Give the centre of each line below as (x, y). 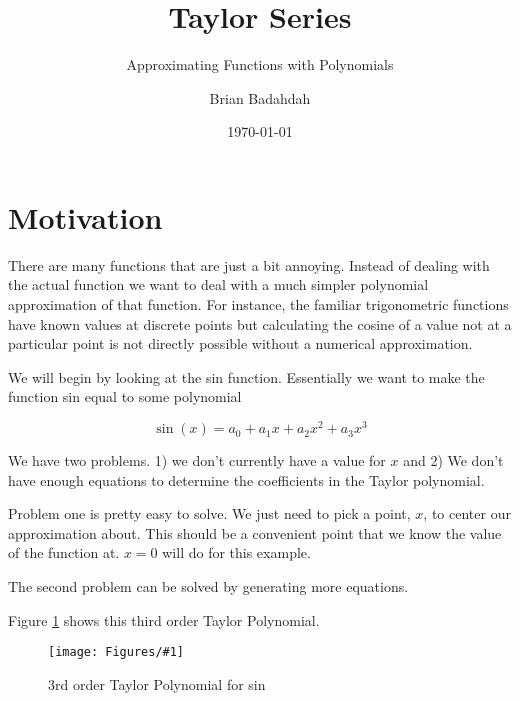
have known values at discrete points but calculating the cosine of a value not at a (260, 323)
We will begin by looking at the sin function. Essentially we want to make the (246, 376)
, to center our (467, 513)
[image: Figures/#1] (116, 652)
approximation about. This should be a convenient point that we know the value (255, 532)
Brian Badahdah (260, 97)
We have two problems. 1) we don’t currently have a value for (197, 460)
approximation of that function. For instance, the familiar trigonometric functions (258, 304)
